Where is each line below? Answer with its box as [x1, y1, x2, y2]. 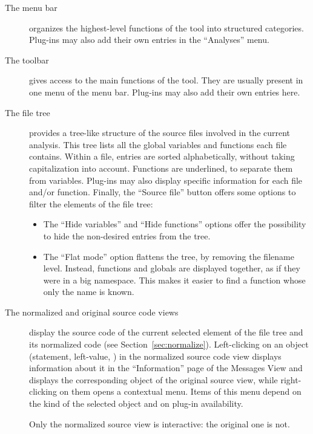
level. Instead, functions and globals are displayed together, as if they [43, 262, 300, 274]
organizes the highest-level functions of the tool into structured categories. [29, 21, 304, 34]
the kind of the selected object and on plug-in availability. [29, 397, 243, 410]
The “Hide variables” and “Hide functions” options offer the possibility [43, 218, 306, 230]
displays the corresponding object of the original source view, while [29, 373, 278, 386]
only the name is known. [43, 285, 134, 298]
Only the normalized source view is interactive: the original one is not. [29, 417, 290, 430]
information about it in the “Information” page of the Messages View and [29, 361, 303, 374]
